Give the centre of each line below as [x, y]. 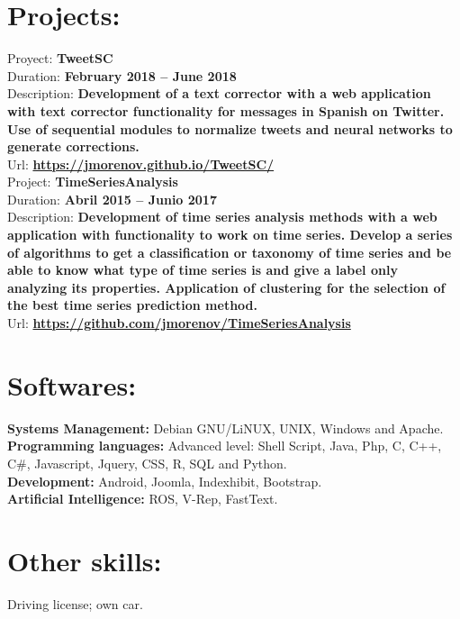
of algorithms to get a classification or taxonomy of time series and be [230, 252]
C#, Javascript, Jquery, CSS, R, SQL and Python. [147, 463]
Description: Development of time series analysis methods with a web [222, 217]
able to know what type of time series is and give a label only [203, 270]
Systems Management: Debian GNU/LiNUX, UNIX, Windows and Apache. [225, 428]
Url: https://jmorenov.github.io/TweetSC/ [141, 164]
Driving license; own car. [75, 603]
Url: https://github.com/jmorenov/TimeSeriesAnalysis [179, 323]
